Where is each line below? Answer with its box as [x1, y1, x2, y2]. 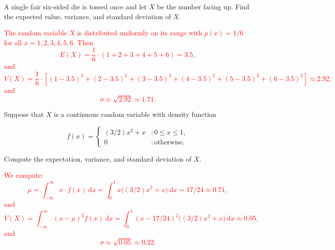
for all [4, 37, 22, 47]
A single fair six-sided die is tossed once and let [4, 1, 147, 11]
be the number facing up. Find [157, 1, 249, 11]
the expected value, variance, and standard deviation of [4, 11, 171, 21]
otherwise [154, 139, 183, 146]
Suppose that [4, 109, 44, 119]
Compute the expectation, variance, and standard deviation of [4, 153, 191, 164]
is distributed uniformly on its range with [77, 28, 202, 38]
